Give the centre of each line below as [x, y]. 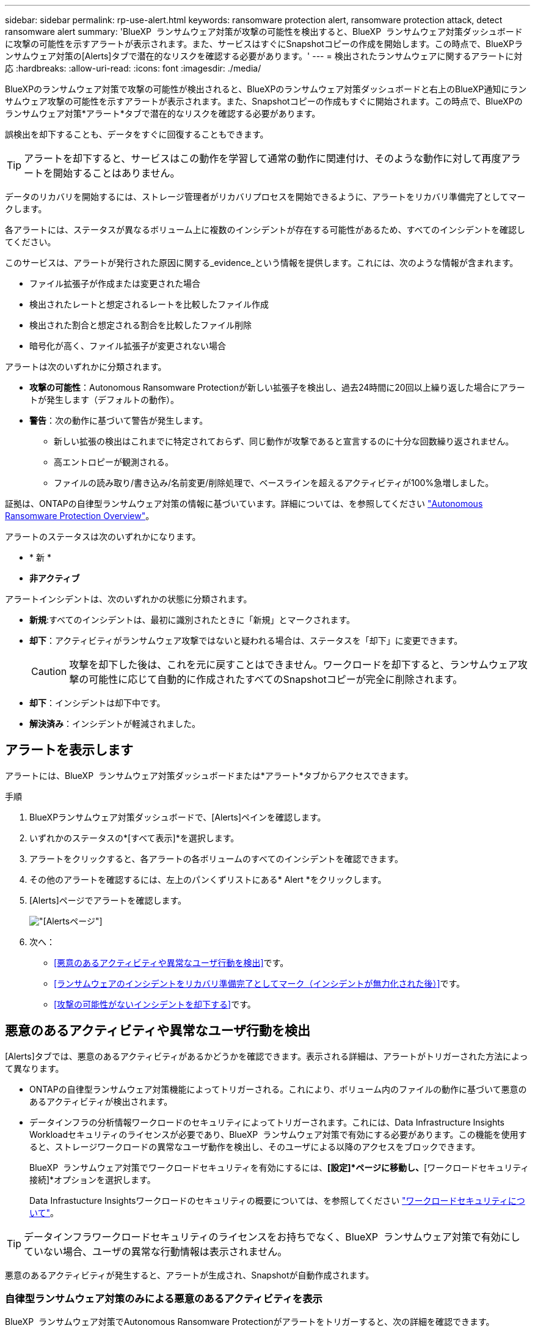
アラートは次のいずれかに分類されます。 [86, 367]
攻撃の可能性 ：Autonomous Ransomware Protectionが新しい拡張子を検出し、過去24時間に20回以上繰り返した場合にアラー [277, 387]
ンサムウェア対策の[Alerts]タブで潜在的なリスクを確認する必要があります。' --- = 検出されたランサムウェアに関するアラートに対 [264, 56]
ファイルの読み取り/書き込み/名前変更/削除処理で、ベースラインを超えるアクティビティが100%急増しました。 [274, 483]
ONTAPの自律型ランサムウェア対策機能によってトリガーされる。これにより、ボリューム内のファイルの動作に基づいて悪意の [278, 1089]
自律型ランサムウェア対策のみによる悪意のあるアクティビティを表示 [164, 1299]
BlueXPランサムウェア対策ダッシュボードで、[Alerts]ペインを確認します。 [178, 817]
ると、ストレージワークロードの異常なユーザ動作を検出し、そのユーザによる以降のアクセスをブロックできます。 [255, 1146]
